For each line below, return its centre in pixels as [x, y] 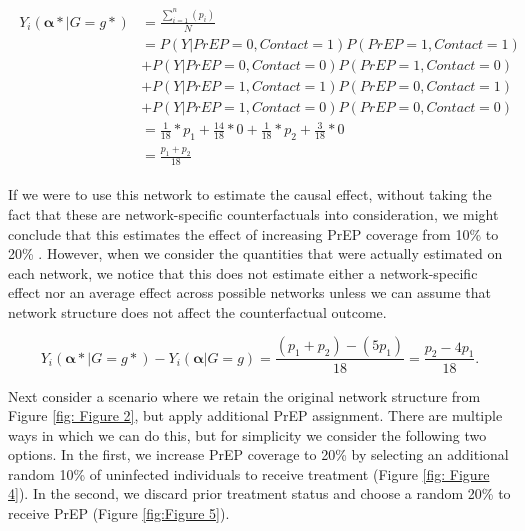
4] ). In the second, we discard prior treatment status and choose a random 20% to [259, 493]
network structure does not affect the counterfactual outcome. [197, 311]
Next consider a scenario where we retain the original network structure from [244, 395]
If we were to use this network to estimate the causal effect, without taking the [250, 194]
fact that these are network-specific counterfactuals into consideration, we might [253, 213]
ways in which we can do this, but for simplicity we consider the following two [247, 434]
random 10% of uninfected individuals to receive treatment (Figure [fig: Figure [249, 473]
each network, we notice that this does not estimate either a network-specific [243, 272]
